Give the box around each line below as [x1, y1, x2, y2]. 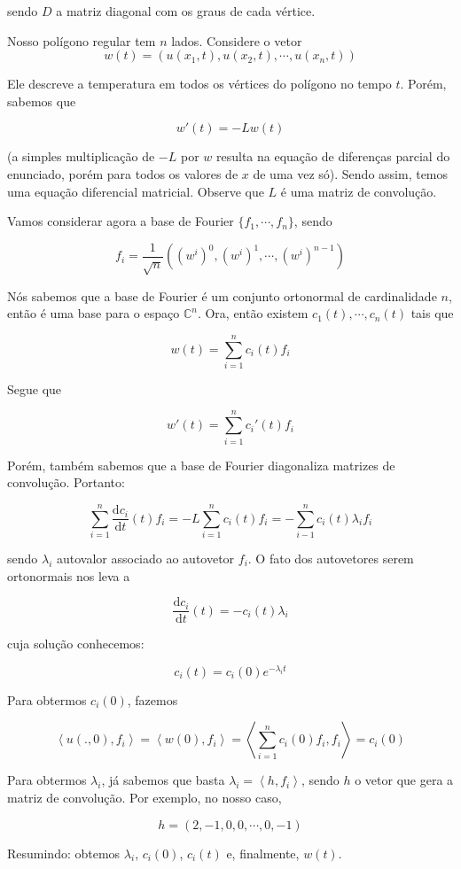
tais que [410, 304, 454, 322]
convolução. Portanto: [7, 473, 125, 492]
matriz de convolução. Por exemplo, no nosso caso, [7, 788, 282, 807]
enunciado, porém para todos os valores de [7, 164, 238, 182]
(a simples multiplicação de [7, 147, 155, 166]
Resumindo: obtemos [7, 843, 121, 862]
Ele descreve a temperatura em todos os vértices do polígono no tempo [7, 74, 392, 93]
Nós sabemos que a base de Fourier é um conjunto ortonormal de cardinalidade [7, 286, 437, 305]
